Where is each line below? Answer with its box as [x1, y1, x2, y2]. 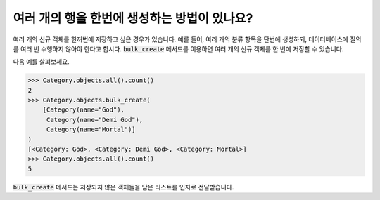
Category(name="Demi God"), [46, 116, 144, 124]
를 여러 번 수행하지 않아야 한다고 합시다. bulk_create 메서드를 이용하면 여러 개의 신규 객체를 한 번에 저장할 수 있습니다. [13, 44, 344, 53]
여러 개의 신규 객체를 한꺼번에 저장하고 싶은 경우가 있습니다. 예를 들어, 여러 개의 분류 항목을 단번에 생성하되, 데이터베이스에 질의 [13, 35, 362, 44]
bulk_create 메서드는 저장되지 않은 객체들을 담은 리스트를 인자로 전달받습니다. [13, 182, 234, 191]
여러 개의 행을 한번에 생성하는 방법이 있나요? [13, 11, 253, 26]
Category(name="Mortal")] [46, 126, 137, 133]
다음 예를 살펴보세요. [13, 58, 70, 66]
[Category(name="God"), [42, 106, 125, 114]
